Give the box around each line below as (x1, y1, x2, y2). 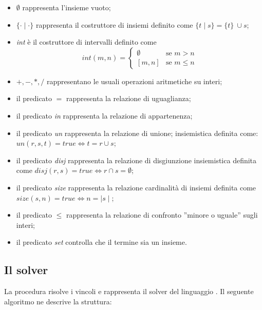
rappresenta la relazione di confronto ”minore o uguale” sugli (66, 209, 258, 220)
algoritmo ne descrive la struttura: (4, 296, 112, 306)
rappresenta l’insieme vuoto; (22, 2, 111, 12)
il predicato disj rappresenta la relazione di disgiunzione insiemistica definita (16, 154, 257, 165)
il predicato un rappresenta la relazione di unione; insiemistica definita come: (16, 127, 258, 138)
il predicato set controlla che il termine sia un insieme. (16, 237, 187, 247)
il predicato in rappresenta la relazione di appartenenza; (16, 110, 193, 121)
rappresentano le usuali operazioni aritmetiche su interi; (46, 75, 222, 86)
